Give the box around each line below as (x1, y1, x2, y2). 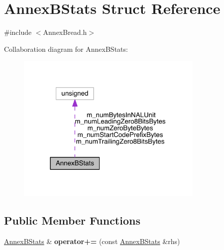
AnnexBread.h (43, 27, 87, 37)
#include (4, 27, 32, 37)
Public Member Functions (4, 212, 140, 228)
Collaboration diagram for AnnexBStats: (4, 43, 128, 54)
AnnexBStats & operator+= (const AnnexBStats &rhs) (4, 236, 180, 246)
